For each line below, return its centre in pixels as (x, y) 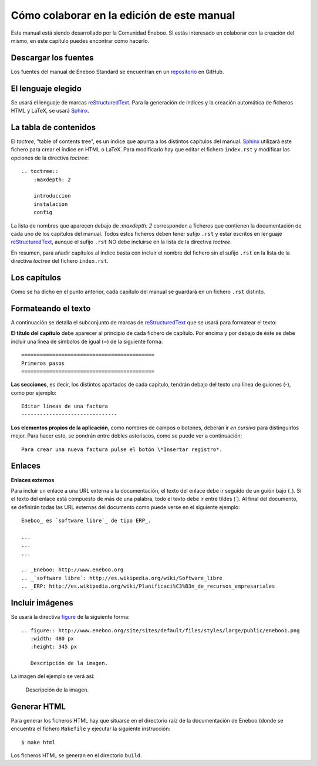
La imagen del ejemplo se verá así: (53, 676)
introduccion (52, 196)
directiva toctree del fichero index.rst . (60, 261)
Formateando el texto (51, 308)
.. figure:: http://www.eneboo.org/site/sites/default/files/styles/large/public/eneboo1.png (161, 630)
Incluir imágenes (42, 603)
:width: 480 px (52, 638)
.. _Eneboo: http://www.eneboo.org (72, 570)
